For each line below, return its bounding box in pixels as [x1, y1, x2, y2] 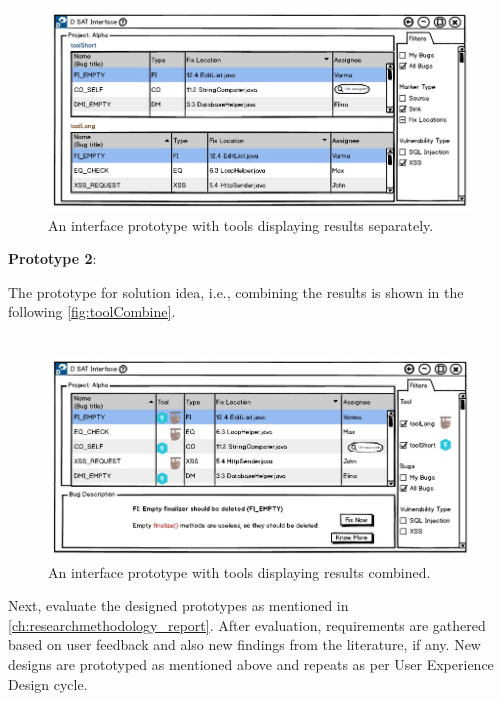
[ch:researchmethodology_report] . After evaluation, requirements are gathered [8, 614, 486, 635]
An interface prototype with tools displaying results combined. [48, 561, 431, 582]
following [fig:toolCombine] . [8, 301, 176, 322]
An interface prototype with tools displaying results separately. [48, 214, 434, 235]
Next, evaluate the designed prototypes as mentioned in [8, 595, 349, 616]
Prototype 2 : [8, 248, 97, 269]
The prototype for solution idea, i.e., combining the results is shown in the [8, 281, 464, 302]
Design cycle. [8, 673, 88, 694]
